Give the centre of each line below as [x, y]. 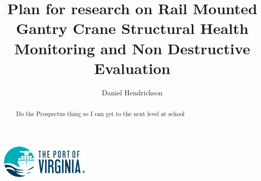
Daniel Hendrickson [132, 92]
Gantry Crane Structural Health [132, 28]
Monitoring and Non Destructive [132, 48]
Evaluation [132, 68]
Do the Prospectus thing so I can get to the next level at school [100, 114]
